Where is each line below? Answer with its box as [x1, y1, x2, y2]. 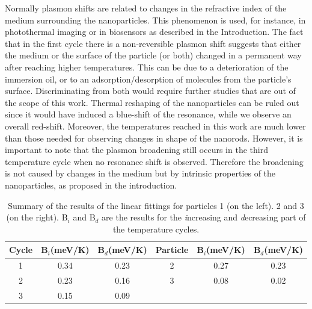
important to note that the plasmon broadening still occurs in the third [5, 143, 268, 156]
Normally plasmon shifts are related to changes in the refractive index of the [5, 2, 287, 14]
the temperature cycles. [112, 222, 200, 235]
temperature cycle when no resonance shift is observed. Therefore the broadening [5, 155, 304, 167]
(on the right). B [6, 211, 68, 223]
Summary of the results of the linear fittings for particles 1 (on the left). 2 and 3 [8, 199, 304, 211]
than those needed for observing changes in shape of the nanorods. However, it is [5, 131, 303, 144]
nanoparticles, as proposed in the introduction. [5, 178, 177, 191]
